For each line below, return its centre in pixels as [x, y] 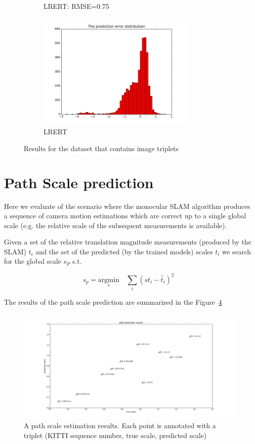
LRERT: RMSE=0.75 [76, 6]
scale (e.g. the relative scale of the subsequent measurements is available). [115, 225]
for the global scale [33, 261]
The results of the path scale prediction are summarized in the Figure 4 [113, 302]
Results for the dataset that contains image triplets [101, 148]
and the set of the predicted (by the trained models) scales [124, 251]
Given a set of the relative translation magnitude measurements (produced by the [128, 242]
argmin [109, 280]
